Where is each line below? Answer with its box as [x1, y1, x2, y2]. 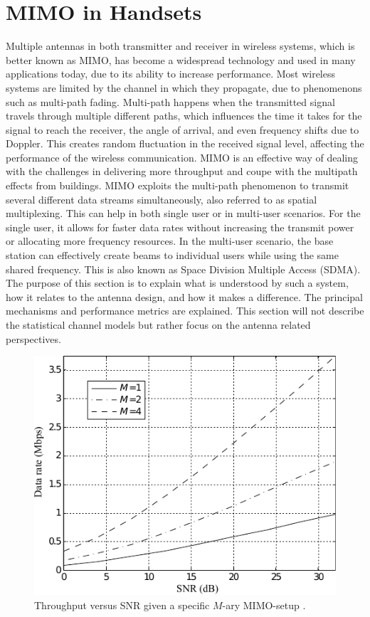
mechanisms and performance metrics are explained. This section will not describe [6, 303, 364, 318]
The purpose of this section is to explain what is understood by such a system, [6, 275, 349, 290]
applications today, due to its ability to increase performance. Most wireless [6, 66, 336, 81]
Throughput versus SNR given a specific [34, 597, 210, 612]
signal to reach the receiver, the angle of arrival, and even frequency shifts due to [6, 122, 359, 137]
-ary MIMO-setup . [222, 597, 306, 612]
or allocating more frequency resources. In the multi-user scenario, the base [6, 233, 334, 248]
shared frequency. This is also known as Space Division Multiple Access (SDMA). [6, 261, 361, 276]
